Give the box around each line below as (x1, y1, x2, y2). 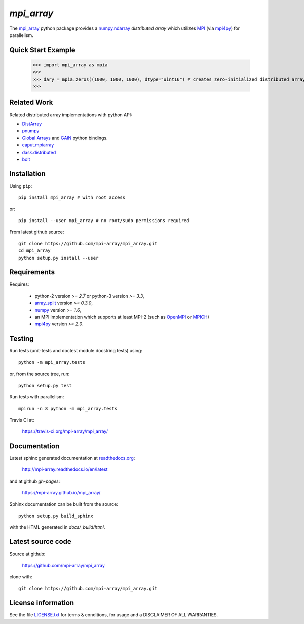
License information (9, 599, 74, 607)
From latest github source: (9, 229, 64, 235)
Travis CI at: (9, 417, 35, 423)
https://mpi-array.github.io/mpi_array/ (22, 490, 101, 496)
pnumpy (22, 128, 40, 134)
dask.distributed (22, 149, 56, 155)
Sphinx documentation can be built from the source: (9, 501, 119, 507)
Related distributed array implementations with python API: (9, 112, 132, 118)
